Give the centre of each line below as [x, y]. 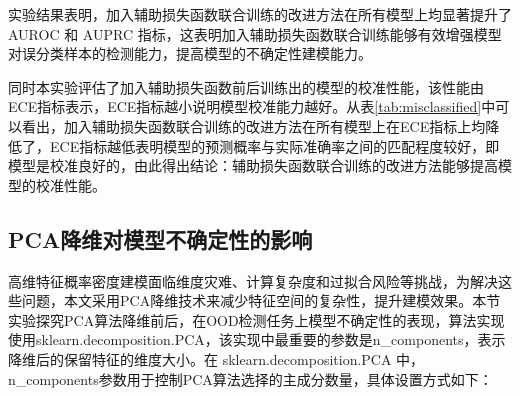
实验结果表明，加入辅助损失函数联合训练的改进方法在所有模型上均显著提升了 [260, 14]
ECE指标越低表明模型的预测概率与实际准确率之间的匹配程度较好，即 [274, 145]
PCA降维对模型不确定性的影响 [160, 238]
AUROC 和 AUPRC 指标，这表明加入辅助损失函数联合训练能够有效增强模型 [255, 33]
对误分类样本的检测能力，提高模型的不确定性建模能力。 [190, 53]
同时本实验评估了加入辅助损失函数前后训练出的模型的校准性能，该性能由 [246, 86]
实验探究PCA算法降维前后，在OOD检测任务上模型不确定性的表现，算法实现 [256, 319]
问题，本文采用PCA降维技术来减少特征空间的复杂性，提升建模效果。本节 [261, 300]
